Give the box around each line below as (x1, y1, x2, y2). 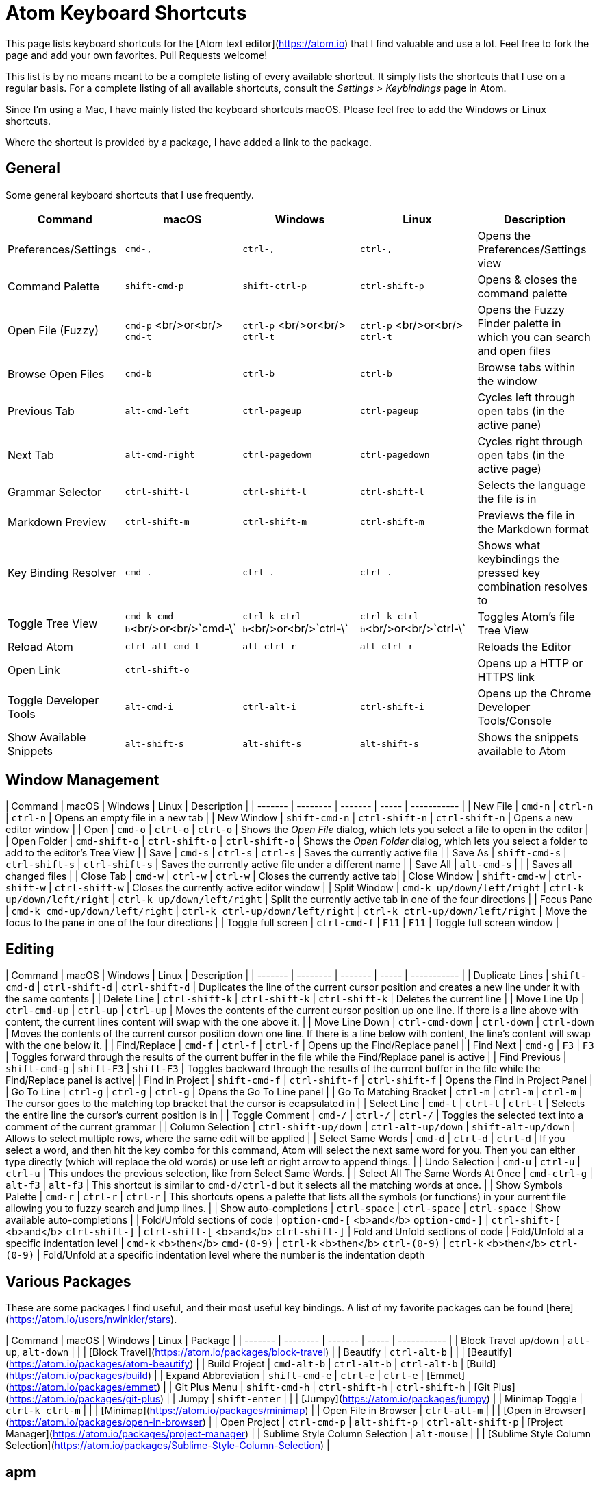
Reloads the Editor (477, 639, 572, 654)
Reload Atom (8, 639, 73, 654)
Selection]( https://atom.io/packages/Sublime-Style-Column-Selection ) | (5, 1439, 330, 1452)
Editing (5, 940, 55, 958)
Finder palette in (477, 316, 561, 330)
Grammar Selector (8, 484, 102, 499)
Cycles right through (477, 434, 583, 448)
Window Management (5, 771, 160, 789)
